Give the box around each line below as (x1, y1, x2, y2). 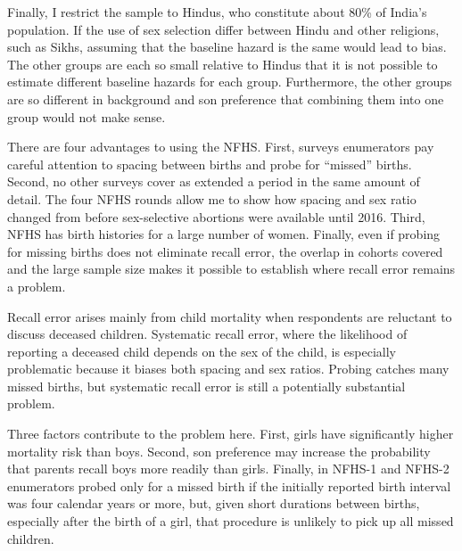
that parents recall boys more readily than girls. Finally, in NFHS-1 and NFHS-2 (7, 459, 450, 478)
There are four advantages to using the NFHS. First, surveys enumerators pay (7, 137, 434, 156)
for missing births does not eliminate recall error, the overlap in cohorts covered (7, 242, 443, 260)
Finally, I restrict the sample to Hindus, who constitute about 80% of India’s (7, 3, 427, 21)
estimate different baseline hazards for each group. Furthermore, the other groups (7, 72, 452, 91)
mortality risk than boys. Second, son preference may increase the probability (7, 441, 431, 460)
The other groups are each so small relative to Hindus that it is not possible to (7, 54, 438, 73)
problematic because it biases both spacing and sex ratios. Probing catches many (7, 359, 450, 378)
